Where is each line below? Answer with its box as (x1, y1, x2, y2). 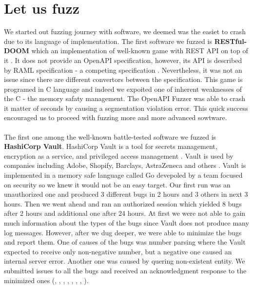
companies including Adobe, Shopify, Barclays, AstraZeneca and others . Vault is (4, 160, 246, 170)
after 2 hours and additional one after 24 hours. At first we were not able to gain (4, 208, 246, 218)
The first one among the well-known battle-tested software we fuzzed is (4, 131, 216, 142)
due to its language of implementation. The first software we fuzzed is (4, 36, 212, 46)
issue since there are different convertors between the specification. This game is (4, 74, 243, 84)
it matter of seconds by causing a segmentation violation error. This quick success (4, 103, 248, 113)
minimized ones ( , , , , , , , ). (4, 275, 89, 285)
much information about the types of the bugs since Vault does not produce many (4, 218, 249, 227)
